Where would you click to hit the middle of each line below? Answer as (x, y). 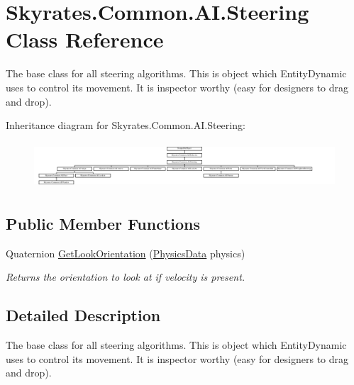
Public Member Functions (103, 223)
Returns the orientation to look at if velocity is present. (126, 277)
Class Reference (85, 39)
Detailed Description (83, 315)
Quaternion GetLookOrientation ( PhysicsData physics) (126, 253)
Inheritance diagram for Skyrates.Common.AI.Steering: (126, 125)
